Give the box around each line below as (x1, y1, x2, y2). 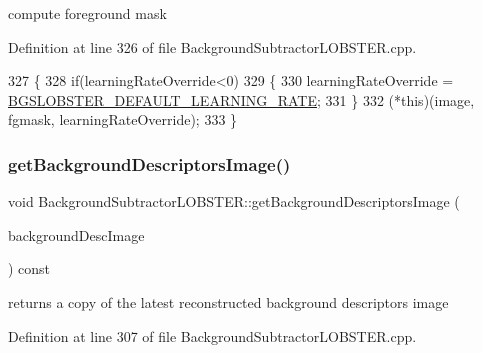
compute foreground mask (8, 3, 167, 23)
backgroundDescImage (8, 224, 145, 245)
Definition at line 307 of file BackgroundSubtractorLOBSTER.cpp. (8, 325, 417, 346)
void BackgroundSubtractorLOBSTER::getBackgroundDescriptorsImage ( (8, 191, 460, 212)
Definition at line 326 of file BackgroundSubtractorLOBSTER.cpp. (8, 36, 417, 57)
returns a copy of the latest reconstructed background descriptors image (8, 291, 449, 312)
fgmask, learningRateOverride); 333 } (8, 109, 238, 130)
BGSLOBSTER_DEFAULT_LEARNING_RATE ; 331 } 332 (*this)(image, (8, 89, 475, 110)
